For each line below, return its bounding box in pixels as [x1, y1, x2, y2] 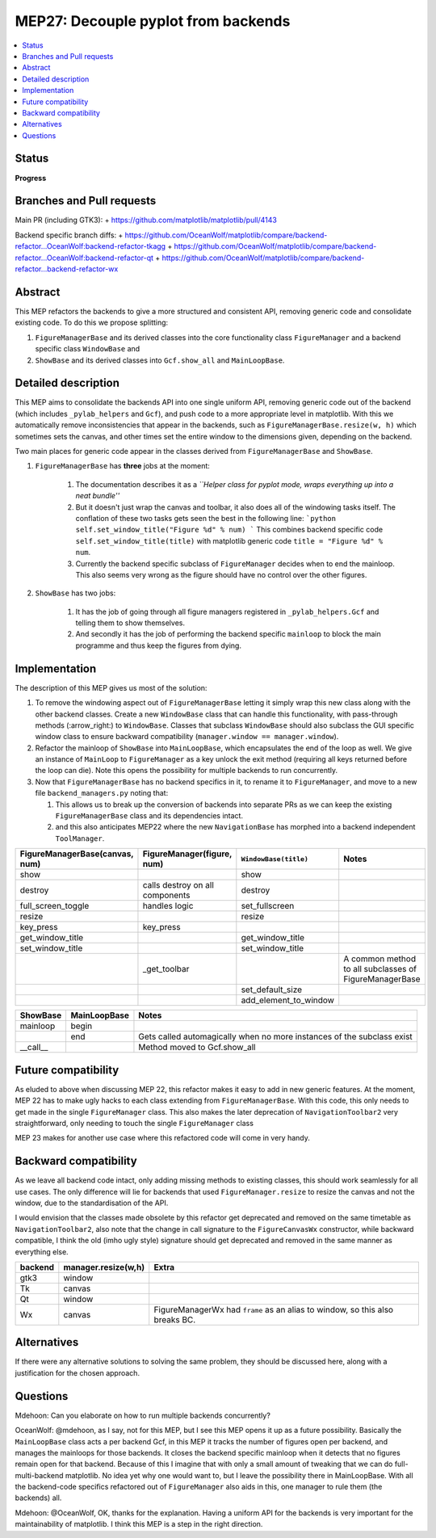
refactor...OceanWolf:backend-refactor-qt [15, 253, 153, 263]
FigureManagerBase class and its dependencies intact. [55, 811, 244, 821]
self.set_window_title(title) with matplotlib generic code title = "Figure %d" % [75, 536, 384, 545]
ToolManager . [55, 833, 105, 843]
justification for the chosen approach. [15, 1368, 140, 1377]
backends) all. [15, 1493, 62, 1502]
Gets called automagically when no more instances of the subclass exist [138, 1031, 413, 1042]
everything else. [15, 1246, 69, 1256]
